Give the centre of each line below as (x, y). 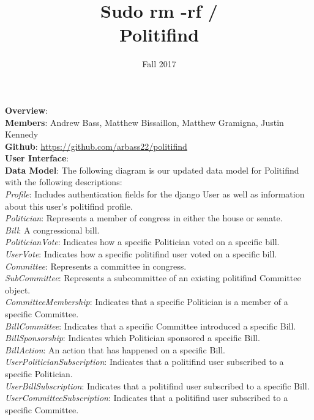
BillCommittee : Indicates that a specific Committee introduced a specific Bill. (151, 326)
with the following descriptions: (64, 182)
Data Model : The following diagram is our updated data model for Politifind (152, 170)
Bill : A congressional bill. (52, 230)
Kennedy (22, 134)
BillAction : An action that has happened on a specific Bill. (115, 349)
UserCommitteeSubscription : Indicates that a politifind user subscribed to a (147, 398)
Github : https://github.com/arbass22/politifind (96, 146)
